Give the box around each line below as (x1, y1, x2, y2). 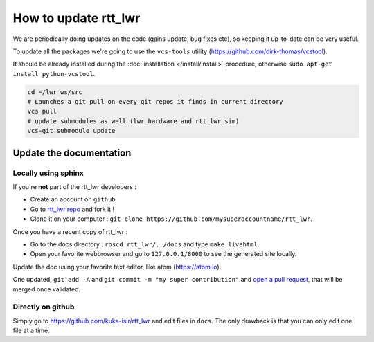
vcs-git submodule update (27, 127, 116, 135)
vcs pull (27, 107, 57, 116)
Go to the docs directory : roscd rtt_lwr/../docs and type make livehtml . (30, 240, 260, 249)
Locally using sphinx (12, 168, 84, 178)
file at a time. (12, 326, 50, 335)
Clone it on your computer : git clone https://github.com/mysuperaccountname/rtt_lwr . (30, 215, 313, 223)
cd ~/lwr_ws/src (27, 88, 83, 96)
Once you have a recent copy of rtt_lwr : (12, 227, 128, 235)
